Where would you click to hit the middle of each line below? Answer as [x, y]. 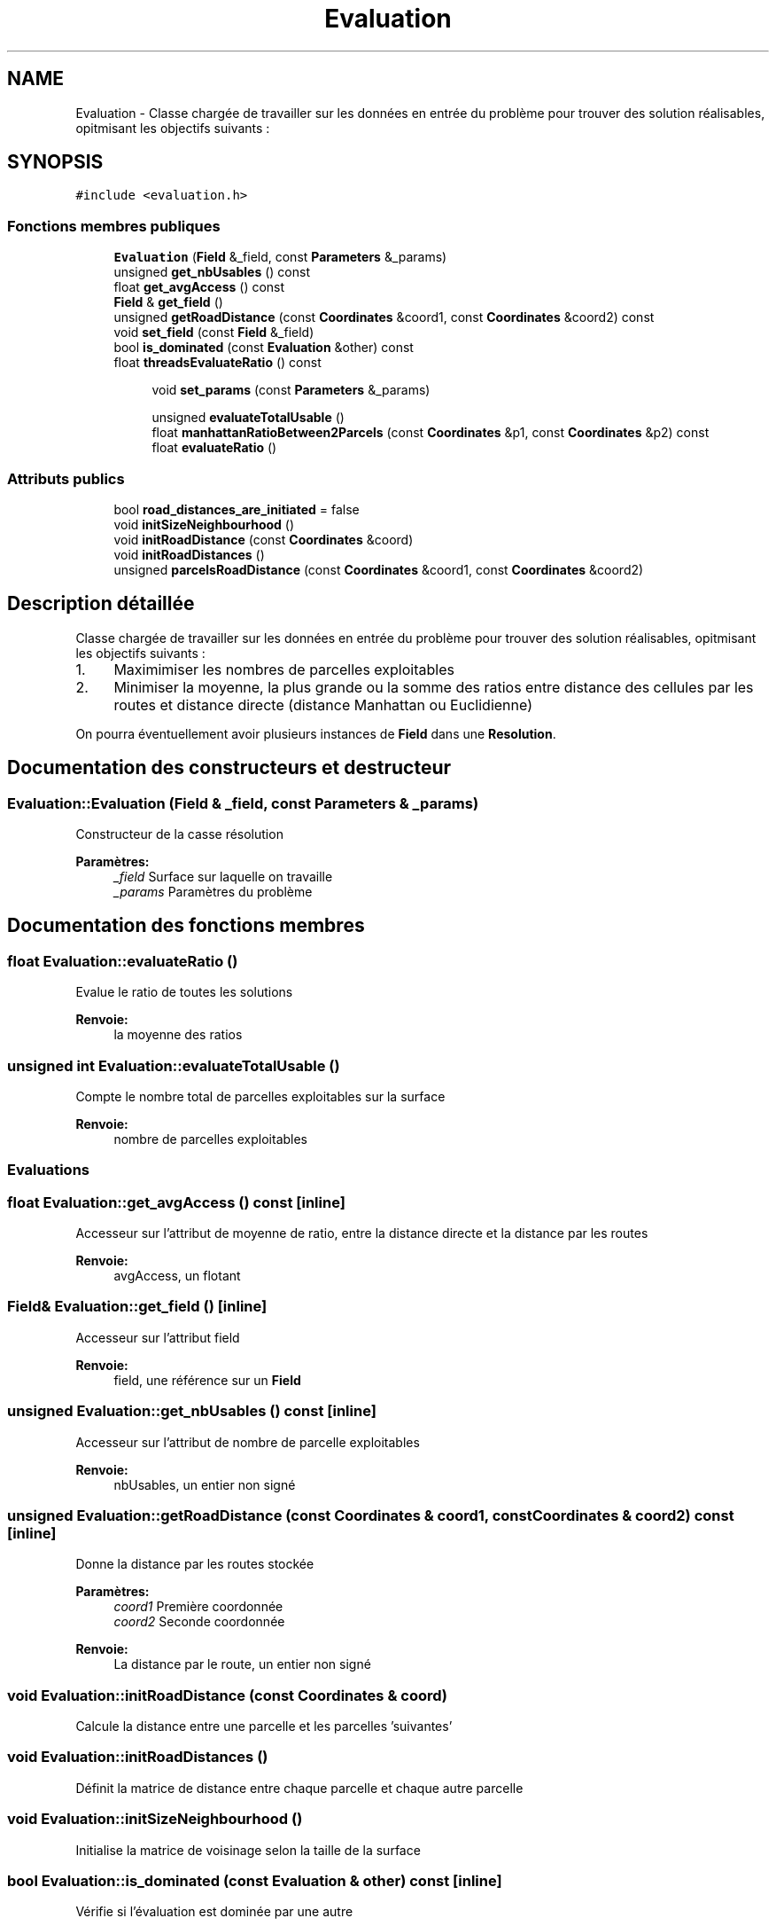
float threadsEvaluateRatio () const [217, 363]
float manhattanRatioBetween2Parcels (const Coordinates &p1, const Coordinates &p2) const [431, 433]
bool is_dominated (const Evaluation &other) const [264, 348]
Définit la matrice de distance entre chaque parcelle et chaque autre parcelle [299, 1788]
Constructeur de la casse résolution [179, 834]
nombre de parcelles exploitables [211, 1139]
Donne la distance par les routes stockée [195, 1564]
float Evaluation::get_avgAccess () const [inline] [176, 1202]
